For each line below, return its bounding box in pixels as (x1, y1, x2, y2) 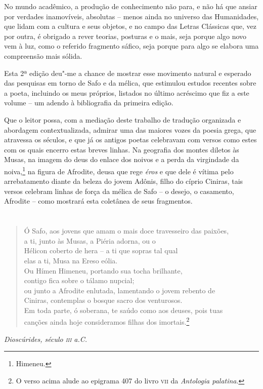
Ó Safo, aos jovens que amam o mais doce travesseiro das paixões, (24, 225, 229, 236)
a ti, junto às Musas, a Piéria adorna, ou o (24, 235, 156, 246)
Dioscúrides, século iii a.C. (4, 333, 87, 344)
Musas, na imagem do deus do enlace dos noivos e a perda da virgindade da (4, 154, 239, 165)
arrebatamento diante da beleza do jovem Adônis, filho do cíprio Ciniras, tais (4, 176, 243, 186)
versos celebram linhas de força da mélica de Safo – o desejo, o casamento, (4, 185, 234, 196)
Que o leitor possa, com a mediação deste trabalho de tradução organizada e (4, 114, 241, 125)
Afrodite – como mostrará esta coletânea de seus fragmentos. (4, 196, 193, 206)
